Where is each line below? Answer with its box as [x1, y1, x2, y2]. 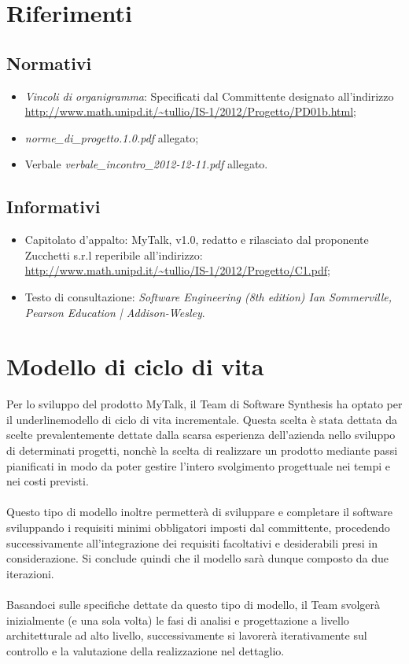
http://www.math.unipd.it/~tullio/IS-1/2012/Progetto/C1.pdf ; [24, 262, 330, 279]
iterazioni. [6, 565, 54, 581]
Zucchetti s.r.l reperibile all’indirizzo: [24, 246, 203, 263]
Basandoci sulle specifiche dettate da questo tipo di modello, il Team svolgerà [6, 596, 381, 612]
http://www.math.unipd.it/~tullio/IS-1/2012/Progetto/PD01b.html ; [24, 103, 356, 120]
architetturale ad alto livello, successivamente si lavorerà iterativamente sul [6, 627, 367, 644]
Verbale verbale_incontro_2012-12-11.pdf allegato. [24, 156, 268, 172]
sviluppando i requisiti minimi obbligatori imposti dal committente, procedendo [6, 519, 390, 535]
